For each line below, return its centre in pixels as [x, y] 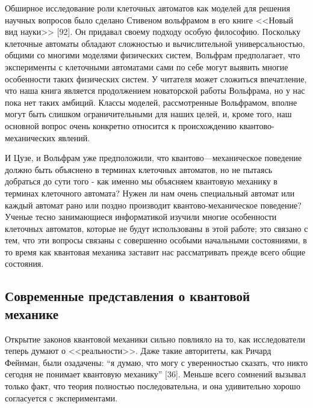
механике [32, 313]
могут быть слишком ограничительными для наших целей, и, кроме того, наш [148, 114]
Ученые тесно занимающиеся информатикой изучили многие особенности [141, 217]
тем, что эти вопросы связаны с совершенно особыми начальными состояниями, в [156, 240]
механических [30, 137]
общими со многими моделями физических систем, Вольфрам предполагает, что [153, 55]
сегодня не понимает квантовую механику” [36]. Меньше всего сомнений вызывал [155, 374]
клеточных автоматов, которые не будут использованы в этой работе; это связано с [156, 228]
